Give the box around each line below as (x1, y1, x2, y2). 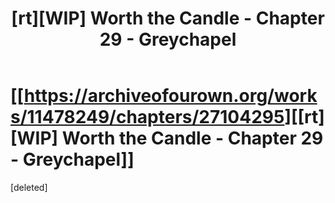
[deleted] (10, 181, 48, 193)
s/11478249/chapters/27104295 (10, 106, 285, 129)
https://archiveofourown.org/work (23, 85, 318, 107)
